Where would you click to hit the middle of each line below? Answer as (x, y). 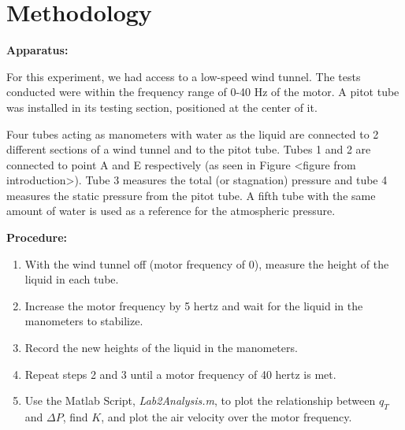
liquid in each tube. (72, 279)
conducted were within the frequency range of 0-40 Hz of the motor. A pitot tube (203, 92)
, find (75, 417)
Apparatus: (37, 50)
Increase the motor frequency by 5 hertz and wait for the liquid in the (194, 305)
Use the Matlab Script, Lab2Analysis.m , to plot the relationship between (200, 400)
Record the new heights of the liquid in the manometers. (161, 348)
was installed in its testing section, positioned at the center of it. (162, 107)
